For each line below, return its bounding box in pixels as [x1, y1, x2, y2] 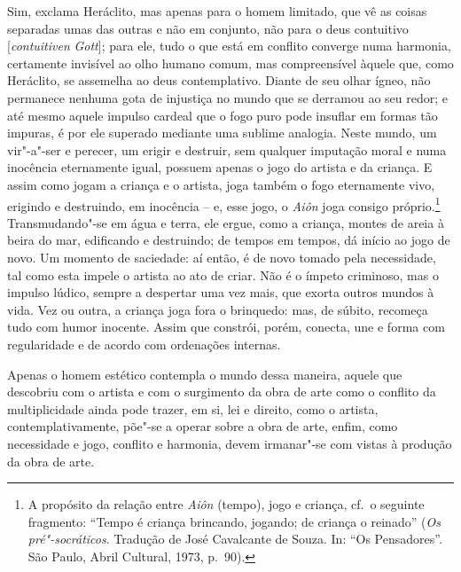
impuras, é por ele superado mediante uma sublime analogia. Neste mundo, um [7, 123, 437, 142]
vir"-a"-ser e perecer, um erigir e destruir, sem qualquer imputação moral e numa [7, 140, 447, 159]
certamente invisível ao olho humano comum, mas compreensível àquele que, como [7, 53, 454, 72]
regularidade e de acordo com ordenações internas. [7, 334, 281, 353]
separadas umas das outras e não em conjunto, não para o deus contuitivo [7, 19, 409, 37]
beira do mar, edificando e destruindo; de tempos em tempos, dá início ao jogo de [7, 231, 450, 249]
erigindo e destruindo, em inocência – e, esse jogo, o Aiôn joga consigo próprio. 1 [7, 193, 441, 215]
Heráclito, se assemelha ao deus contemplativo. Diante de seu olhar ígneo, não [7, 71, 431, 90]
